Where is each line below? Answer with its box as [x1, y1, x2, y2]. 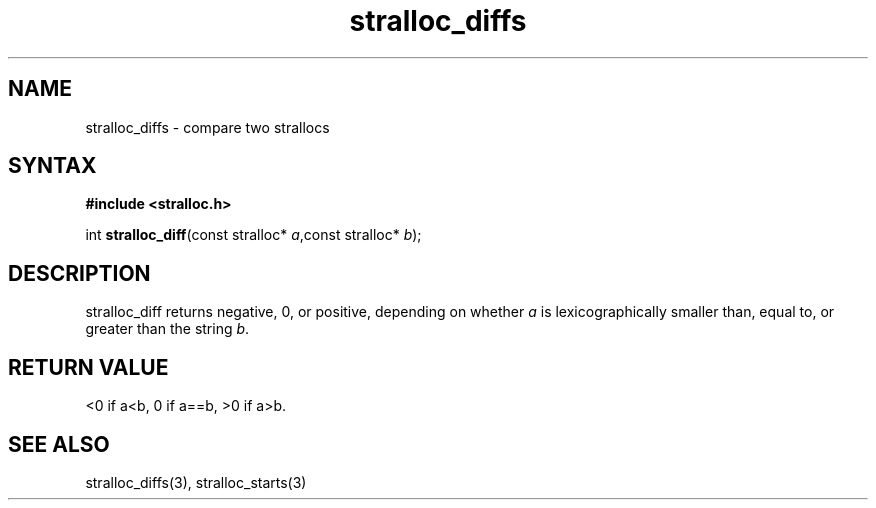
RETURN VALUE [8, 354, 169, 380]
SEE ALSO [8, 431, 110, 457]
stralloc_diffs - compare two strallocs [85, 118, 330, 136]
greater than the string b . [85, 320, 250, 338]
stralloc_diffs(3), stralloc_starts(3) [85, 473, 307, 491]
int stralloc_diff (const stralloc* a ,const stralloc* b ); [85, 226, 422, 244]
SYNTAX [8, 153, 97, 179]
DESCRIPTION [8, 260, 151, 286]
